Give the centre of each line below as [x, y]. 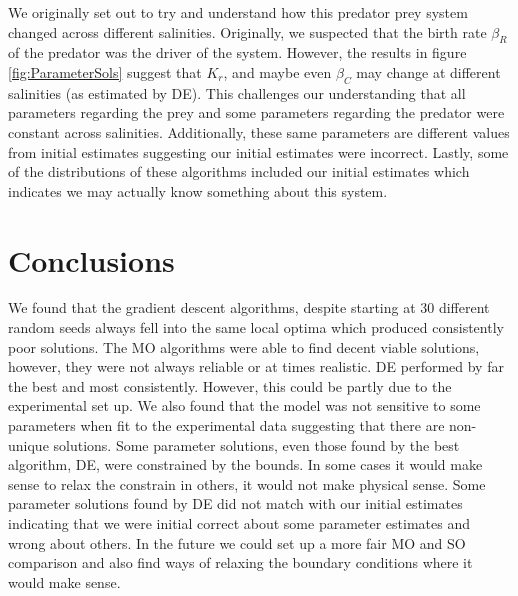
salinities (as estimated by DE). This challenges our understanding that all [237, 92]
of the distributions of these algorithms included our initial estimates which [239, 171]
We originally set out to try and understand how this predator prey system [238, 12]
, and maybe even [277, 71]
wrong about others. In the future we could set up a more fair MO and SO [237, 542]
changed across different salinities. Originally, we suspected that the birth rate [247, 31]
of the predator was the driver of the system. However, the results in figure [237, 52]
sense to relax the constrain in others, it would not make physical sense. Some [247, 483]
